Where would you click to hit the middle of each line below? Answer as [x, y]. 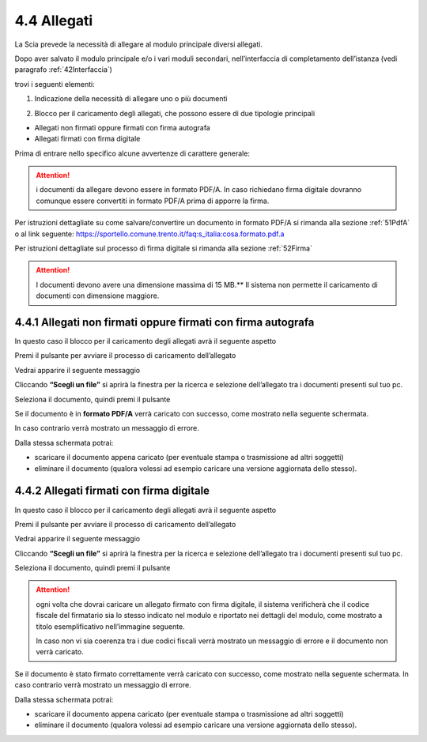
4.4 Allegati [54, 21]
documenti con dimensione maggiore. [98, 296]
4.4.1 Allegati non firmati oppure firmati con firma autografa [164, 322]
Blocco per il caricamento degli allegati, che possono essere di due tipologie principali [175, 113]
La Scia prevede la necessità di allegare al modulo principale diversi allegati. [138, 44]
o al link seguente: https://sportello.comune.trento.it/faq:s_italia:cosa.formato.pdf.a [149, 234]
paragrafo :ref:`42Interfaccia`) [63, 70]
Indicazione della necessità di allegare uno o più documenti [131, 99]
